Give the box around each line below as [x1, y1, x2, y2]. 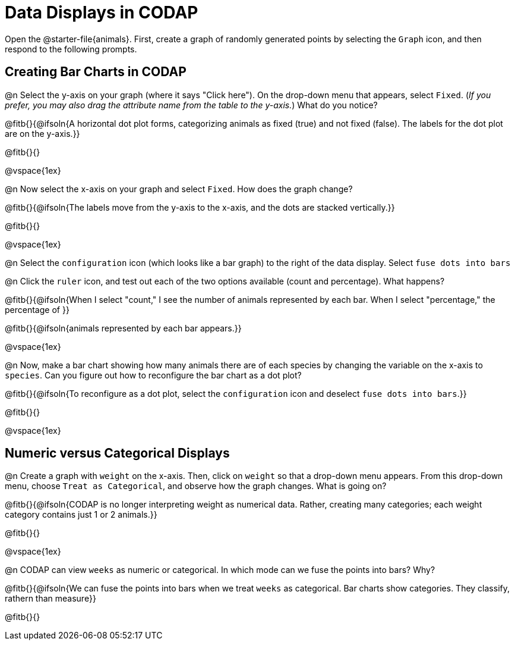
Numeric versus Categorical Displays [5, 446, 230, 461]
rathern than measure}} [5, 593, 96, 604]
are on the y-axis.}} [5, 128, 80, 139]
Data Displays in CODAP [5, 2, 198, 23]
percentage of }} [5, 304, 69, 315]
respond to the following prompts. [5, 43, 137, 54]
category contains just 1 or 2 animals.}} [5, 509, 157, 520]
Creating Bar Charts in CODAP [5, 64, 187, 80]
